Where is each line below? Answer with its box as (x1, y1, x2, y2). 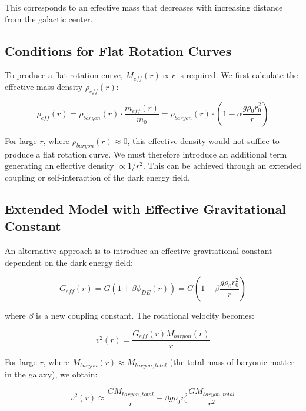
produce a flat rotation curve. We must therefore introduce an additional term (5, 148, 287, 160)
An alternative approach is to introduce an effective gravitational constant (5, 244, 272, 256)
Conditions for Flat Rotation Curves (5, 41, 232, 59)
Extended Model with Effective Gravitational (5, 199, 286, 218)
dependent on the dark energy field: (5, 256, 133, 268)
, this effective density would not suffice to (127, 134, 280, 146)
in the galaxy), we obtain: (5, 367, 98, 380)
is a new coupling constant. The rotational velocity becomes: (36, 309, 254, 322)
